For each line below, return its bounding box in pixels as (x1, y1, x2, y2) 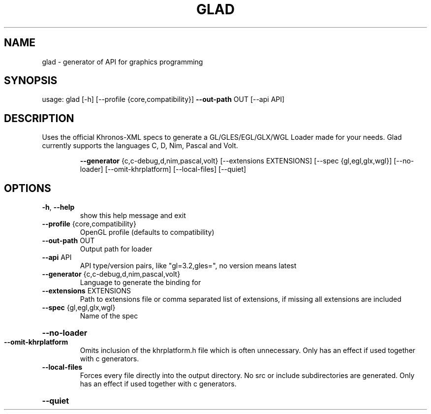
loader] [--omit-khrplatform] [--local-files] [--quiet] (80, 165, 246, 174)
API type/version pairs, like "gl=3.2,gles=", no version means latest (80, 261, 297, 270)
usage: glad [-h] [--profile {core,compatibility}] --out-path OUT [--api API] (42, 95, 285, 104)
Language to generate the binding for (80, 278, 201, 287)
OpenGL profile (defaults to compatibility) (80, 228, 215, 237)
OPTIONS (4, 182, 51, 194)
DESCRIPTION (4, 112, 74, 125)
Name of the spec (80, 312, 138, 320)
